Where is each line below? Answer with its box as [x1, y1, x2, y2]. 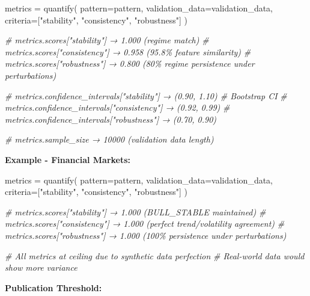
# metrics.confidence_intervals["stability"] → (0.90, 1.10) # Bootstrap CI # [5, 89, 287, 102]
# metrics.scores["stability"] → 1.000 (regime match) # [5, 34, 209, 46]
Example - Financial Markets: [5, 153, 131, 165]
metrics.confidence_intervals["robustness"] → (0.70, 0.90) [5, 113, 217, 125]
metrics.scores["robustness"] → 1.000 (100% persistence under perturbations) [5, 229, 287, 241]
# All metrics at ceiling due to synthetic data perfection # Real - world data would [5, 249, 305, 262]
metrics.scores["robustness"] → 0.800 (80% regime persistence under [5, 57, 255, 70]
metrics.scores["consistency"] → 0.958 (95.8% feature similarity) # [5, 45, 251, 58]
